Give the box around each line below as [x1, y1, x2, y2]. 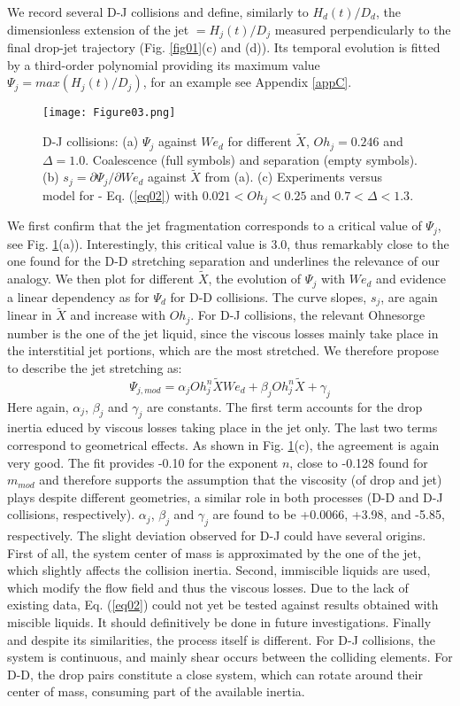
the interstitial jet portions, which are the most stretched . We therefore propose [7, 341, 439, 360]
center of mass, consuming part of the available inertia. [7, 682, 305, 701]
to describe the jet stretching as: [7, 358, 182, 376]
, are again [380, 287, 438, 306]
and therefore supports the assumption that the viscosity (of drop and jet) [39, 470, 442, 489]
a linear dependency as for [7, 287, 149, 306]
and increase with [70, 306, 165, 324]
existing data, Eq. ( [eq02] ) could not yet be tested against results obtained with [7, 595, 439, 614]
